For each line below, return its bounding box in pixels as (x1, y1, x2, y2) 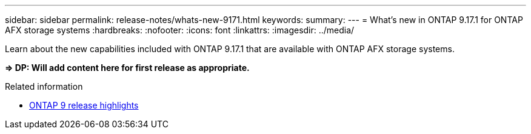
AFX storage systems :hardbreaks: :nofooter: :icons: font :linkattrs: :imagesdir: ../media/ (5, 25, 355, 35)
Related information (5, 81, 83, 92)
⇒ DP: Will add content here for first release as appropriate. (5, 62, 250, 73)
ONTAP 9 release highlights (29, 100, 139, 110)
